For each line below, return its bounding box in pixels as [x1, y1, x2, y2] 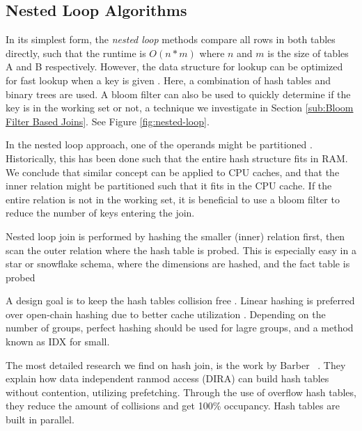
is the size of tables [267, 45, 349, 60]
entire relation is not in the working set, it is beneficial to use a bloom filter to [6, 191, 340, 206]
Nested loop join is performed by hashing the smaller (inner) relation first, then [6, 228, 345, 243]
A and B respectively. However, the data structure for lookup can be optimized [6, 59, 343, 74]
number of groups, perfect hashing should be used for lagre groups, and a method [6, 320, 354, 335]
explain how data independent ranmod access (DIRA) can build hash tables [6, 371, 329, 386]
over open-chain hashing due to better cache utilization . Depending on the [6, 306, 326, 321]
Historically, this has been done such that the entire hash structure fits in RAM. [6, 150, 348, 165]
